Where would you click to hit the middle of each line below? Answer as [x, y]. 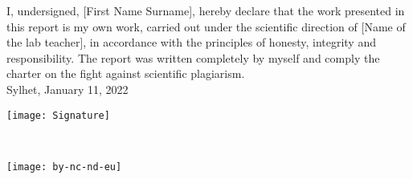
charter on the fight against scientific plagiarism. [126, 73]
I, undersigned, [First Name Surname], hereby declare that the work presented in [206, 10]
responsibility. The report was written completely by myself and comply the [193, 57]
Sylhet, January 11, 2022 [67, 89]
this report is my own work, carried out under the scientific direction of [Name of [206, 26]
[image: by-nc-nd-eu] [64, 167]
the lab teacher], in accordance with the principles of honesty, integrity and [191, 42]
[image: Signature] [58, 115]
